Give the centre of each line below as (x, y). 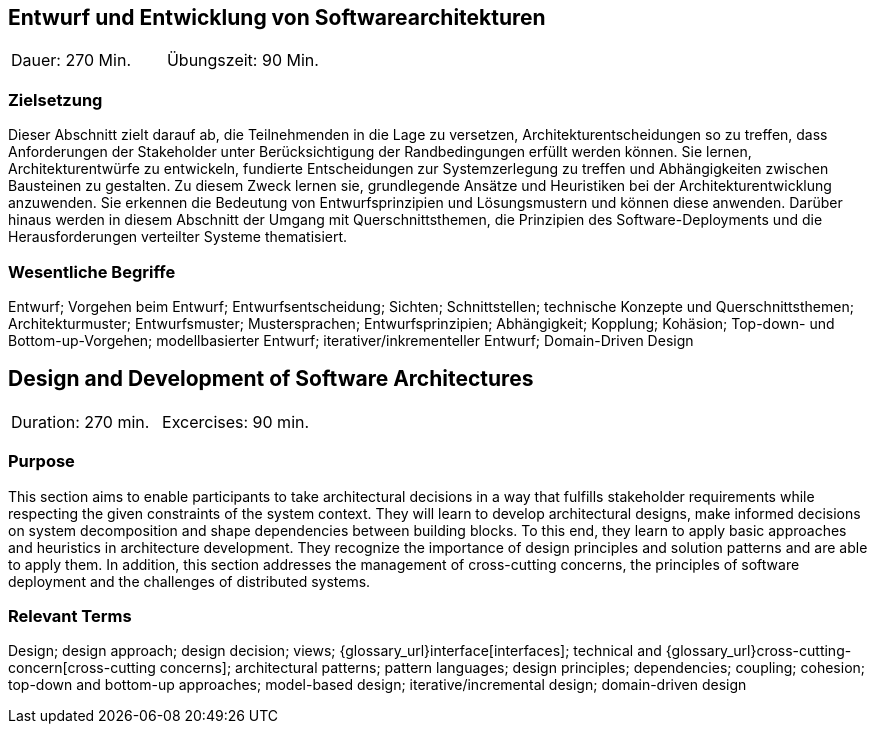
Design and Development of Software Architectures (271, 379)
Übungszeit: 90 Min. (242, 60)
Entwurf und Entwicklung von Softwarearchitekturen (277, 17)
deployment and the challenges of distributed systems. (189, 581)
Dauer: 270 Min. (71, 60)
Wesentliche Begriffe (92, 271)
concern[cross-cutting (82, 668)
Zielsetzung (55, 99)
